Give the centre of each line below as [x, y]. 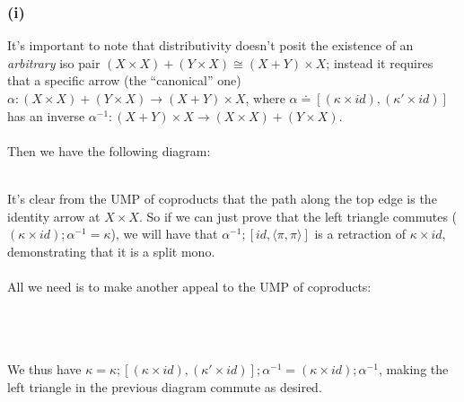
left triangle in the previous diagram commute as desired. [165, 386]
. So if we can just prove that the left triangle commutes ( [298, 216]
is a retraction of [360, 234]
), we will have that [164, 234]
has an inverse [46, 115]
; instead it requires [380, 62]
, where [265, 98]
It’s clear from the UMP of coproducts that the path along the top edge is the [222, 198]
